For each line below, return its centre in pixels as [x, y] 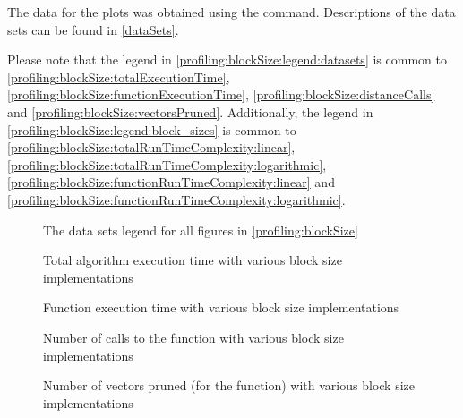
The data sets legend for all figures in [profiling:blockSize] [201, 230]
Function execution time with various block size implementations [221, 307]
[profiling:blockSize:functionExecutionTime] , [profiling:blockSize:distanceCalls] [221, 94]
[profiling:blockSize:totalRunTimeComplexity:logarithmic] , [167, 164]
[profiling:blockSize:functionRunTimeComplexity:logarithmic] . [176, 199]
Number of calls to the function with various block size [193, 337]
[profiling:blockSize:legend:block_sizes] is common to [152, 129]
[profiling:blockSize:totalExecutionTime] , [119, 77]
